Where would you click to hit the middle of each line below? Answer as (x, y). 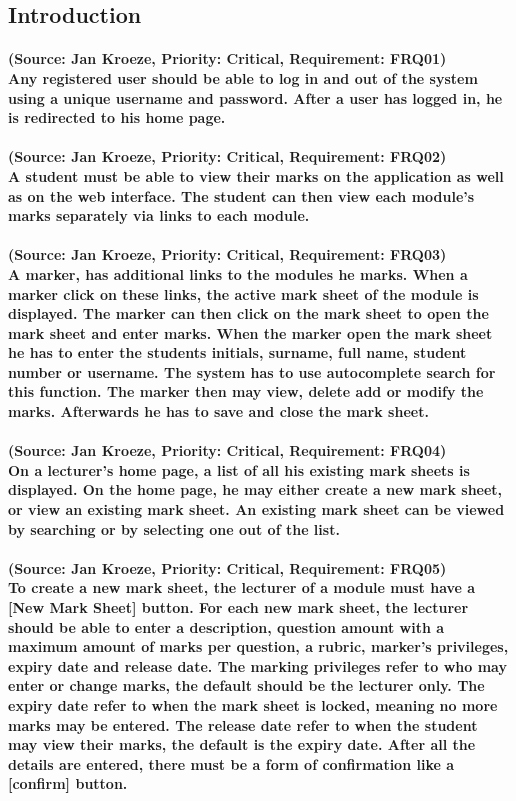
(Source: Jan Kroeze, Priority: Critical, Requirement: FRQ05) (227, 567)
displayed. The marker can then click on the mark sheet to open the (248, 313)
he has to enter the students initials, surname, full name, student (237, 352)
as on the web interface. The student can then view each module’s (241, 195)
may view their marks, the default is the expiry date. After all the (242, 744)
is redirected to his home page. (117, 117)
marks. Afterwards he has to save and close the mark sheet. (218, 411)
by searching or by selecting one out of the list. (174, 528)
